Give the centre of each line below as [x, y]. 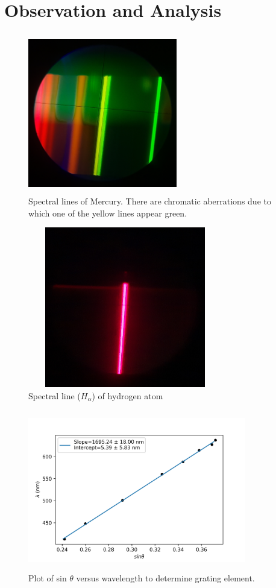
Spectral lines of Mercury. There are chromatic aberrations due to [150, 201]
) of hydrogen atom [127, 395]
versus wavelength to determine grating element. [165, 578]
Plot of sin [48, 578]
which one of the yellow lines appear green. [108, 213]
